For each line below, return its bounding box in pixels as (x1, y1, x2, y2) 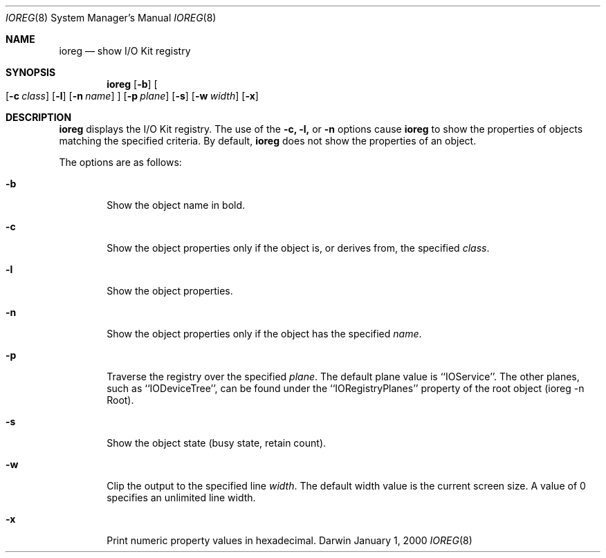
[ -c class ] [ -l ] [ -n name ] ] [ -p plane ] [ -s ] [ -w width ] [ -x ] (6, 90, 259, 102)
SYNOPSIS (6, 66, 56, 78)
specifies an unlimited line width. (107, 492, 256, 503)
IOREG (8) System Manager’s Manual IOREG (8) (6, 12, 217, 24)
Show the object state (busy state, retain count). (107, 437, 327, 449)
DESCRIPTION (6, 111, 72, 123)
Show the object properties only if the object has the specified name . (107, 328, 422, 340)
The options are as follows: (59, 156, 182, 168)
